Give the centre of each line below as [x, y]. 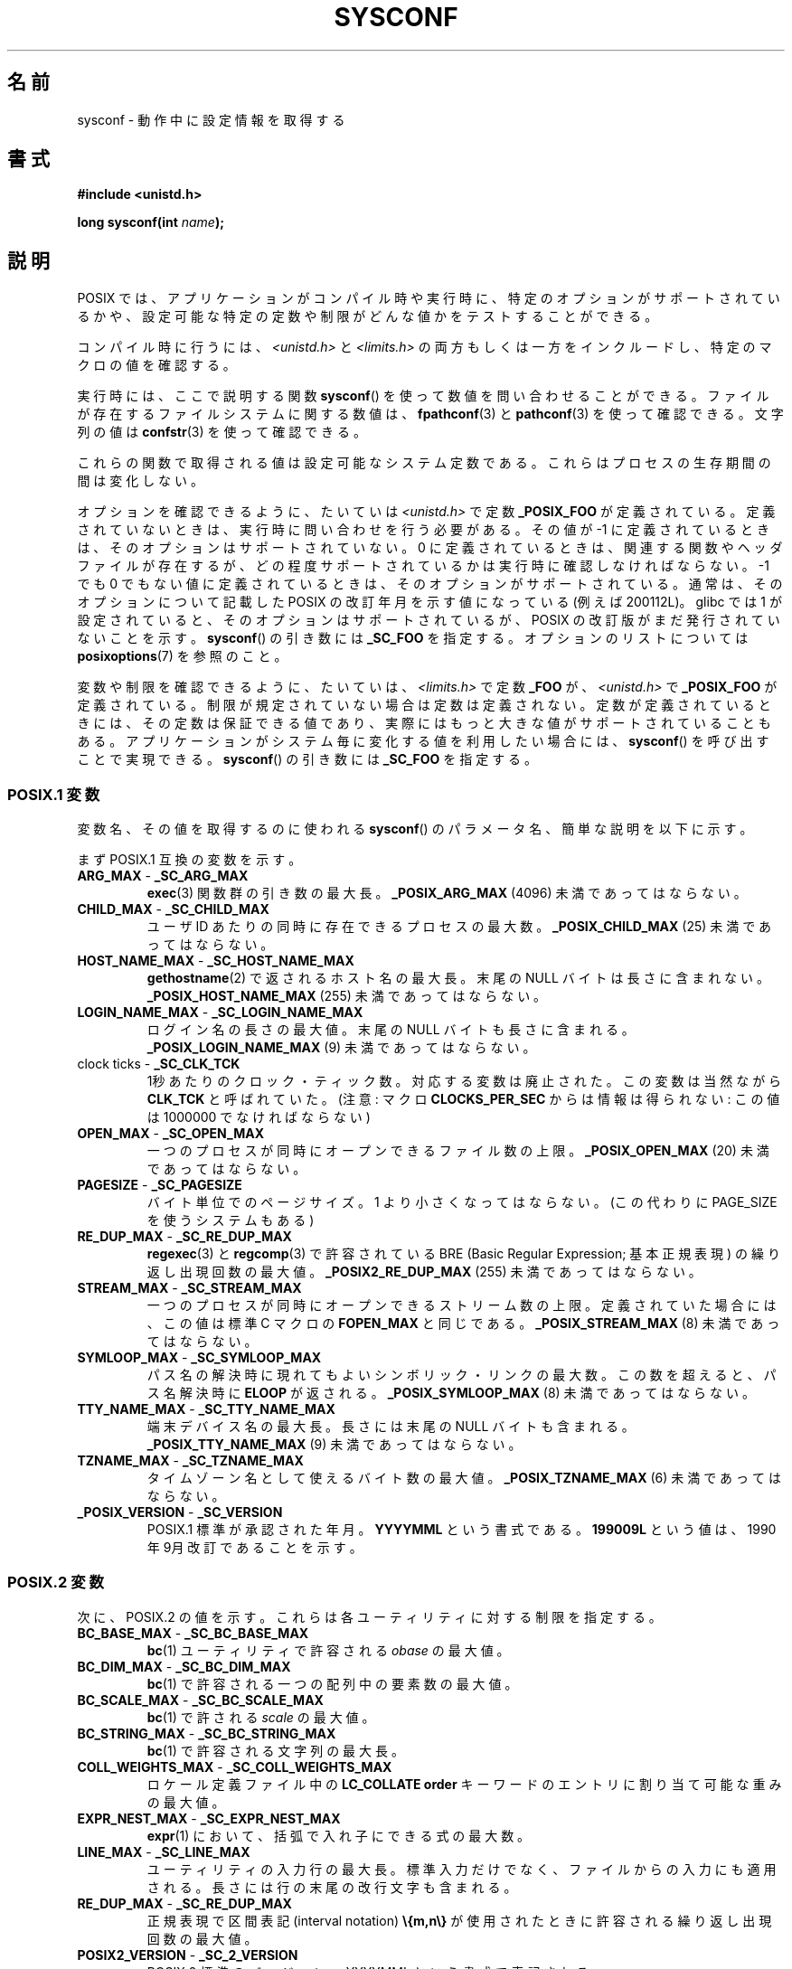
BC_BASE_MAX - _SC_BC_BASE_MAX [193, 1633]
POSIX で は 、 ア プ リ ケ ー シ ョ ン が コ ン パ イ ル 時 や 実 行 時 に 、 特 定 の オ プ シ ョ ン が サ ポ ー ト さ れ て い [429, 298]
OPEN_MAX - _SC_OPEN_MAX [170, 1134]
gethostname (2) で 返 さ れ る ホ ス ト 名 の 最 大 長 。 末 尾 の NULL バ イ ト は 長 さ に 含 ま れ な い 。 [458, 978]
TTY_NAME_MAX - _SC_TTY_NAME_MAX [206, 1409]
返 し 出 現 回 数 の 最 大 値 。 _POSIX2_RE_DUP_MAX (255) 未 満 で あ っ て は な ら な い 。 [424, 1272]
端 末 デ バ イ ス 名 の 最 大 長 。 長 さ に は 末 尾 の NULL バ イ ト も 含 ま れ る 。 [391, 1427]
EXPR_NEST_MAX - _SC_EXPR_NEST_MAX [209, 1818]
